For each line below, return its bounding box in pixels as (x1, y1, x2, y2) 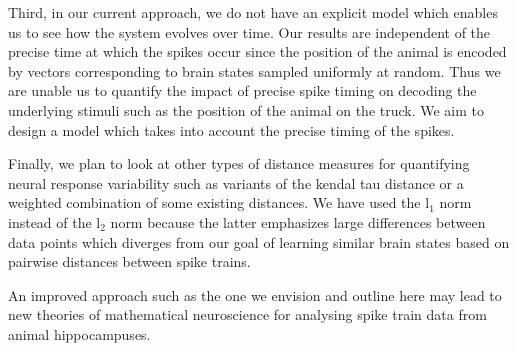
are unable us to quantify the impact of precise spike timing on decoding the (8, 80, 477, 101)
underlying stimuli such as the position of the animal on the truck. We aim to (8, 99, 485, 120)
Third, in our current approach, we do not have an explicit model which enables (8, 2, 498, 22)
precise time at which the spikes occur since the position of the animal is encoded (8, 41, 507, 62)
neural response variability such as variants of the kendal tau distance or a (8, 172, 464, 193)
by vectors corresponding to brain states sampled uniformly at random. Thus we (8, 60, 501, 81)
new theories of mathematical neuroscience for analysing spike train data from (8, 304, 487, 325)
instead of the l (8, 211, 101, 232)
